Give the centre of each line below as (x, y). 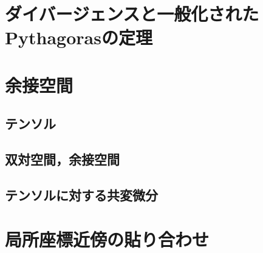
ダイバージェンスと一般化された (132, 14)
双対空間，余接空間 (62, 159)
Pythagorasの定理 (79, 37)
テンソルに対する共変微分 (81, 194)
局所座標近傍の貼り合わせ (107, 239)
